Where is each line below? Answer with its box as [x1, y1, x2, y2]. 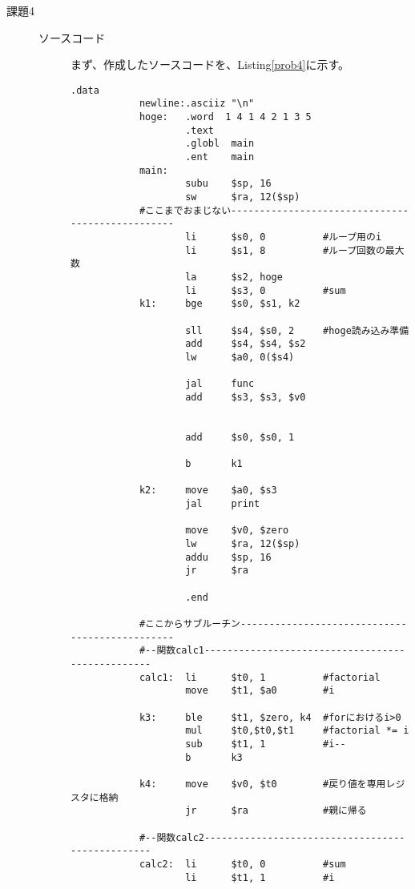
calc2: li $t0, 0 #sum [139, 858, 346, 870]
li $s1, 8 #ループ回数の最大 [185, 244, 405, 256]
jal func [185, 378, 255, 390]
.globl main [185, 138, 255, 150]
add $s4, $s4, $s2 [185, 338, 306, 350]
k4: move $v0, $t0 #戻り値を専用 [139, 778, 386, 790]
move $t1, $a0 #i [185, 685, 335, 697]
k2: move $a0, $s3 [139, 485, 277, 497]
